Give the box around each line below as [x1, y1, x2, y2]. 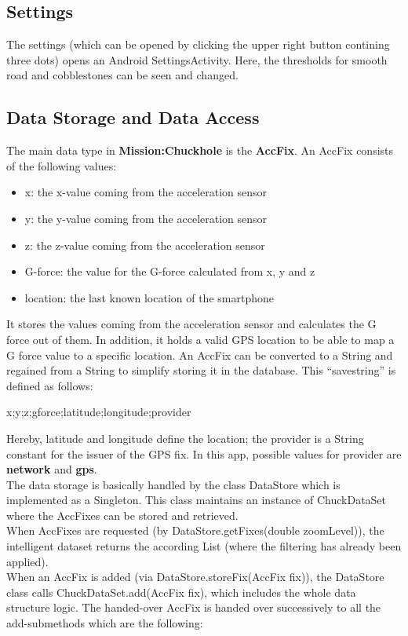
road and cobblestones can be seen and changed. [6, 67, 239, 83]
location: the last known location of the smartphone [24, 289, 274, 305]
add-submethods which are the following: [6, 615, 203, 631]
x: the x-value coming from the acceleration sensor [24, 184, 268, 200]
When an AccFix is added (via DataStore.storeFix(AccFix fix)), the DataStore [6, 568, 384, 585]
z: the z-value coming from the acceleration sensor [24, 236, 265, 253]
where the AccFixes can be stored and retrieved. [6, 506, 239, 523]
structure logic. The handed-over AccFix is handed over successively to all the [6, 599, 381, 616]
